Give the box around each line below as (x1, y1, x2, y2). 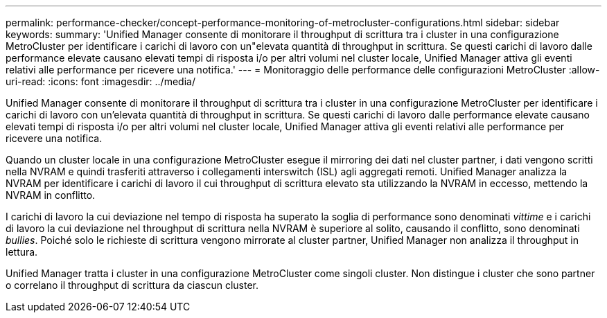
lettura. (6, 246, 38, 258)
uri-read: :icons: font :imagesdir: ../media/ (6, 76, 195, 87)
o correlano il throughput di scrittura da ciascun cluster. (6, 279, 258, 291)
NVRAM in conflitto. (6, 189, 96, 201)
